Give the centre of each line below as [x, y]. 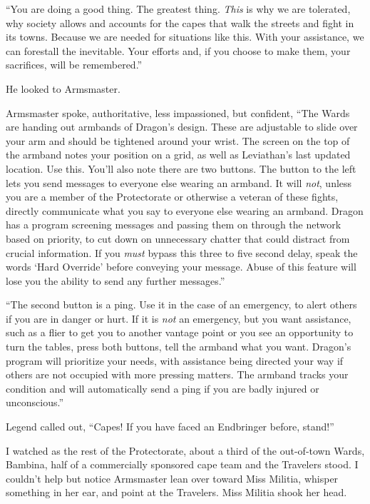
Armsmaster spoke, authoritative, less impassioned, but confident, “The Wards [178, 112]
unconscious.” [35, 402]
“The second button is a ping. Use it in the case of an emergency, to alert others [181, 304]
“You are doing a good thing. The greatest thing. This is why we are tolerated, [178, 9]
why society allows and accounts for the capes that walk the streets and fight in [180, 22]
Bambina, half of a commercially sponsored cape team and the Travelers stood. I [182, 464]
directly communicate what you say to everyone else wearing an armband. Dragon [185, 210]
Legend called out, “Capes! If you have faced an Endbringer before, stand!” [170, 427]
